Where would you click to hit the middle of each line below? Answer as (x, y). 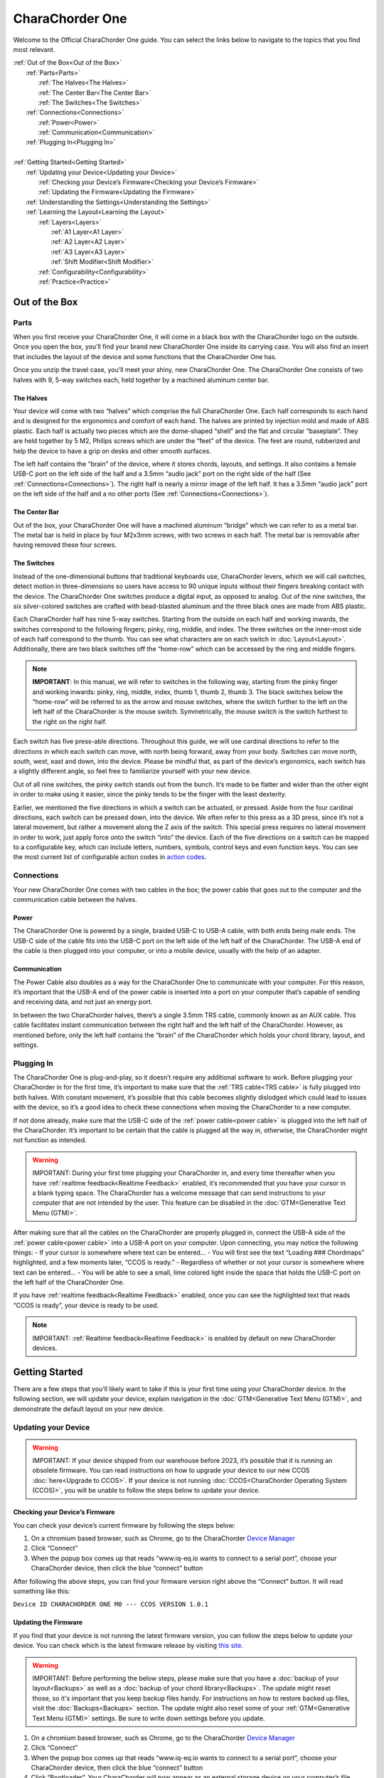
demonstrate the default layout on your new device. (89, 1409)
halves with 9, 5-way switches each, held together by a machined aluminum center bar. (141, 380)
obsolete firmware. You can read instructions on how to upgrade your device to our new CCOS (171, 1470)
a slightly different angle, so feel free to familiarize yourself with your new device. (132, 771)
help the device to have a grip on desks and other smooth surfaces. (112, 451)
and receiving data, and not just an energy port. (83, 1002)
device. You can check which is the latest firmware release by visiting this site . (128, 1646)
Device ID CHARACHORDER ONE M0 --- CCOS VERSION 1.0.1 (111, 1604)
